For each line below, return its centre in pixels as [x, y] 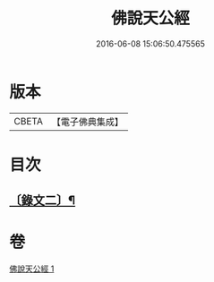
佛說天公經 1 [32, 269]
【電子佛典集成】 [87, 122]
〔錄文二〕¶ [43, 201]
